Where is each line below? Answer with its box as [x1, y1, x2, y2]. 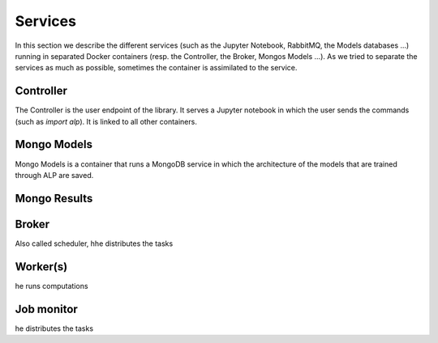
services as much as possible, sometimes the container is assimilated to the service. [15, 63, 298, 73]
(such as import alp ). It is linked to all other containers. [15, 116, 198, 126]
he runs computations [15, 281, 88, 290]
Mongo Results [15, 191, 93, 205]
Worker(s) [15, 260, 68, 273]
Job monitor [15, 302, 79, 315]
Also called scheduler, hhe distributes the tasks [15, 239, 174, 248]
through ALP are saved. [15, 170, 94, 180]
